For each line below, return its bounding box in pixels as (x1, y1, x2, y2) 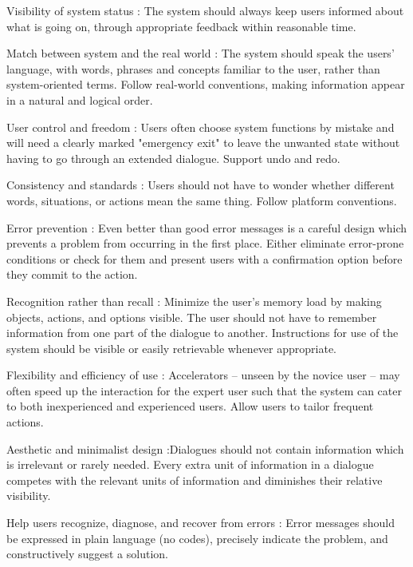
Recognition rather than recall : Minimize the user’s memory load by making (6, 292, 382, 309)
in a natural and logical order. (6, 91, 153, 108)
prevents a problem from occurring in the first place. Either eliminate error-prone (6, 235, 404, 252)
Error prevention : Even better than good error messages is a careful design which (6, 219, 407, 236)
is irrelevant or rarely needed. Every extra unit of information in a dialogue (6, 456, 374, 473)
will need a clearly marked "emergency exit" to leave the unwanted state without (6, 134, 400, 151)
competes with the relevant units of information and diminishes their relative (6, 471, 383, 488)
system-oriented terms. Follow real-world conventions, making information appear (6, 76, 405, 93)
